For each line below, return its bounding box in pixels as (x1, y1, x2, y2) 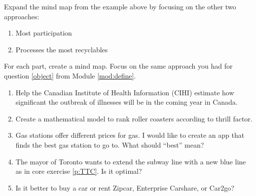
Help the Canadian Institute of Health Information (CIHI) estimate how (15, 87, 234, 97)
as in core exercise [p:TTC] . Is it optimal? (15, 166, 142, 176)
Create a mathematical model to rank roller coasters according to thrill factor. (15, 113, 253, 123)
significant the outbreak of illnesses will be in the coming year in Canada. (15, 97, 238, 107)
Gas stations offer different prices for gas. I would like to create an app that (15, 130, 245, 140)
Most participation (15, 28, 72, 38)
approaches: (4, 11, 39, 21)
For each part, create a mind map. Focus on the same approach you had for (4, 61, 233, 71)
